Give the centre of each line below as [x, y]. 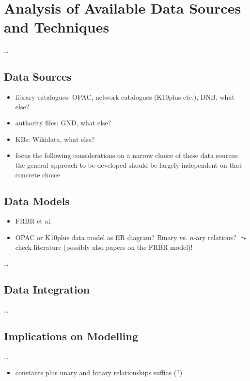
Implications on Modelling [71, 336]
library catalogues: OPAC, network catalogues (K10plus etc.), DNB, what [125, 97]
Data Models [37, 200]
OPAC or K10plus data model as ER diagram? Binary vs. [101, 237]
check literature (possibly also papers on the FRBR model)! [104, 247]
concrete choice [38, 174]
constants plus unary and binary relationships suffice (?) [99, 372]
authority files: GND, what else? [63, 123]
